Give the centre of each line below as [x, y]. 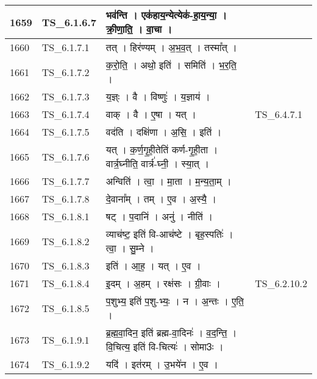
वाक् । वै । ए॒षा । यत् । [151, 114]
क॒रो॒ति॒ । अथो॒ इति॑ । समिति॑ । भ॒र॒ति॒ [171, 65]
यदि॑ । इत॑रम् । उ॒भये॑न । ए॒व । [162, 364]
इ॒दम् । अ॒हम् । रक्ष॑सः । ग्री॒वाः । [163, 283]
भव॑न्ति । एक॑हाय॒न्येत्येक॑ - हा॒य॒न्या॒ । [166, 15]
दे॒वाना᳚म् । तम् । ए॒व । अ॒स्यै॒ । [161, 199]
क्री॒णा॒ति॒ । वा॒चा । [139, 29]
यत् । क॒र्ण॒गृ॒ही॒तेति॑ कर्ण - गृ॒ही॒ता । [162, 149]
